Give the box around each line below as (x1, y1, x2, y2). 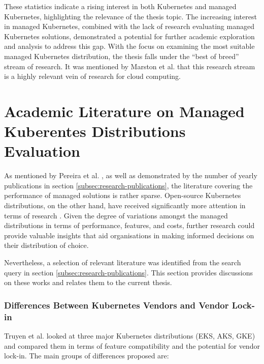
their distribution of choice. (4, 240, 89, 250)
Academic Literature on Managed (4, 100, 245, 121)
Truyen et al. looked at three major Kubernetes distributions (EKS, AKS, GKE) (4, 330, 255, 341)
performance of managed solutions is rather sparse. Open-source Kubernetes (4, 190, 241, 201)
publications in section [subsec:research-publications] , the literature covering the (4, 180, 253, 190)
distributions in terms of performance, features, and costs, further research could (4, 220, 255, 231)
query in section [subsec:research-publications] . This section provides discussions (4, 267, 253, 277)
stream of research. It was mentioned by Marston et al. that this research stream (4, 61, 255, 71)
